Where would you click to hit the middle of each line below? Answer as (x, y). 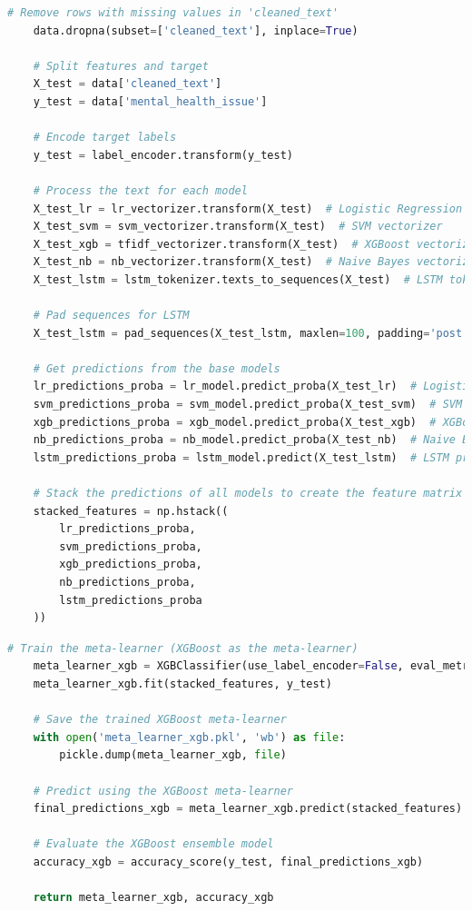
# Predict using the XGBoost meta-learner (163, 791)
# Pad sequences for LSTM (111, 316)
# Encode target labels (105, 138)
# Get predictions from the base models (157, 368)
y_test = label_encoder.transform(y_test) (163, 155)
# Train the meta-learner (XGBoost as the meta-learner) (183, 648)
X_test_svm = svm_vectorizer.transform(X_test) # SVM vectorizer (238, 227)
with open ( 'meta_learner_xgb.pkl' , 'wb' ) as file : (189, 737)
